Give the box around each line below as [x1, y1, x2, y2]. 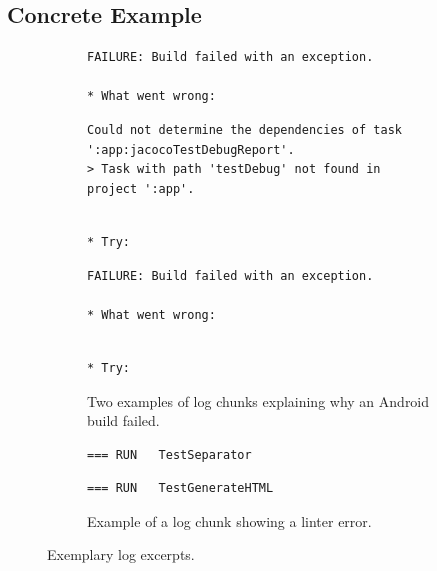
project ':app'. [87, 181, 195, 196]
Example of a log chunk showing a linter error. [87, 510, 372, 531]
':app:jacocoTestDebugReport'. [87, 142, 295, 157]
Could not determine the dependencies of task [87, 122, 402, 137]
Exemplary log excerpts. [47, 544, 195, 565]
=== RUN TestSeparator [87, 447, 252, 462]
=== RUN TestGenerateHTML [87, 481, 274, 496]
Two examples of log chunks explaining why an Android [87, 390, 430, 411]
